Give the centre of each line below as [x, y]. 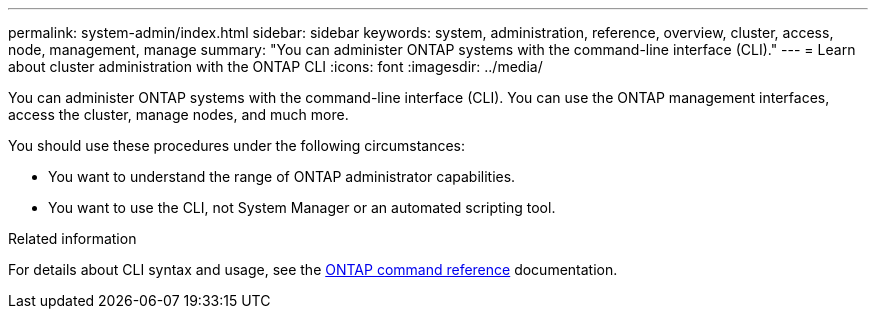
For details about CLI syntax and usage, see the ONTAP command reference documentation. [313, 269]
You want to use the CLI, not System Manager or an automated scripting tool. [302, 207]
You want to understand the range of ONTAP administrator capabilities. [282, 176]
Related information [72, 238]
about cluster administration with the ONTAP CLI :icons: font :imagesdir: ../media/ [275, 66]
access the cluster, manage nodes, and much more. [178, 114]
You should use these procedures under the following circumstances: [237, 145]
